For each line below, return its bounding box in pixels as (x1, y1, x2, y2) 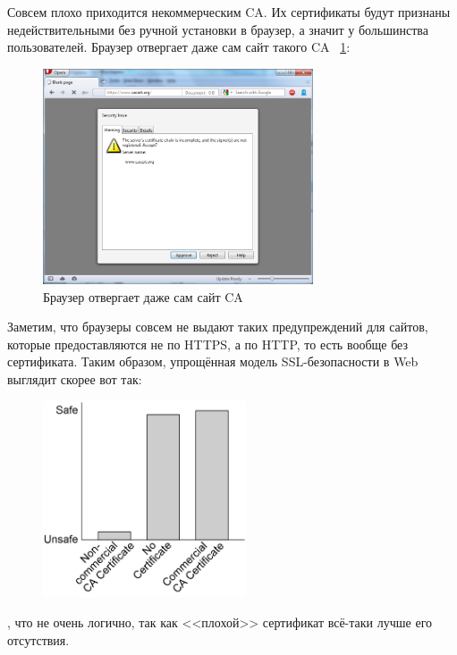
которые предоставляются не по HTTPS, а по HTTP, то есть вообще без (7, 334, 409, 353)
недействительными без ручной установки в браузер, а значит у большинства (7, 20, 428, 38)
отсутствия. (7, 630, 70, 649)
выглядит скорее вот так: (7, 369, 142, 388)
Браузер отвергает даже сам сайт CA (43, 287, 243, 306)
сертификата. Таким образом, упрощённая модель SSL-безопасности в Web (7, 352, 419, 371)
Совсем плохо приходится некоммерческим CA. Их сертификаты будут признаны (7, 3, 451, 21)
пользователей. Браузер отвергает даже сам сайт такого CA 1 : (7, 38, 351, 56)
